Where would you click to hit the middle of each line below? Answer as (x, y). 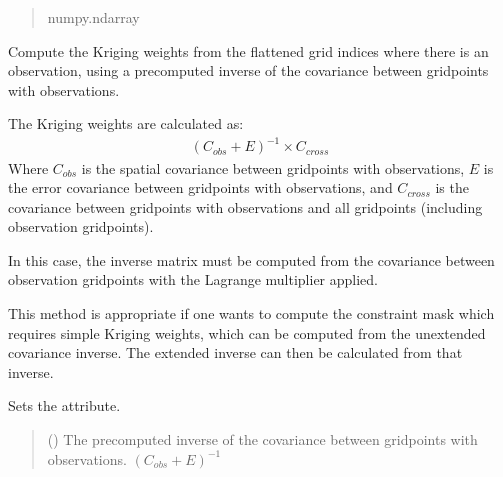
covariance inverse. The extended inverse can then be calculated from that (235, 352)
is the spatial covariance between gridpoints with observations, (273, 167)
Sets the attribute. (64, 405)
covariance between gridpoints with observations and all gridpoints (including (245, 206)
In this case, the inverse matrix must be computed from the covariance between (251, 259)
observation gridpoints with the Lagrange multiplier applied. (193, 279)
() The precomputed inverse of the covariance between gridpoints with (262, 439)
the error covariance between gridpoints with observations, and (200, 187)
